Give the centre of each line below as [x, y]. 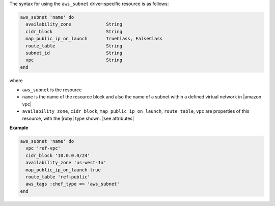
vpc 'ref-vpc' [43, 148]
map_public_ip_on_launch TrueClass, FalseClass [94, 39]
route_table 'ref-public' [58, 177]
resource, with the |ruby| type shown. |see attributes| [78, 118]
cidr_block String [74, 31]
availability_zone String [74, 24]
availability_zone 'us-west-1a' [66, 163]
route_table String [74, 46]
